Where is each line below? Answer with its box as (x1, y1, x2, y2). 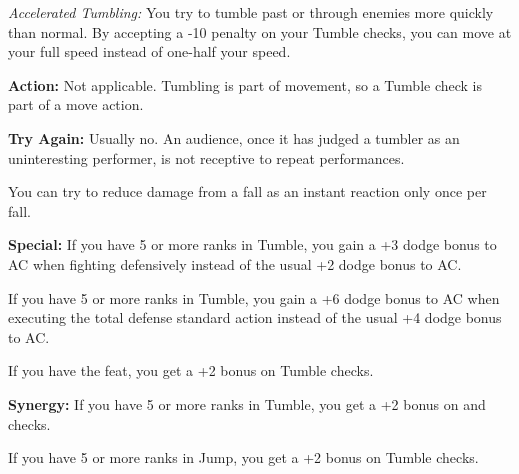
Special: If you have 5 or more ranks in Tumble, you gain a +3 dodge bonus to (8, 234, 497, 255)
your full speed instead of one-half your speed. (8, 41, 291, 62)
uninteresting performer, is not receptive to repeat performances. (8, 147, 405, 168)
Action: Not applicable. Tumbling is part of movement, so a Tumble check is (8, 74, 483, 95)
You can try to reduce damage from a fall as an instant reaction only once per (8, 181, 487, 202)
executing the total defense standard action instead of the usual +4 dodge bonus (8, 307, 502, 328)
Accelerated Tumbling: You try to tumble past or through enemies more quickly (8, 2, 494, 22)
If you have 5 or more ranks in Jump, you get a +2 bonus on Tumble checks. (8, 447, 479, 468)
